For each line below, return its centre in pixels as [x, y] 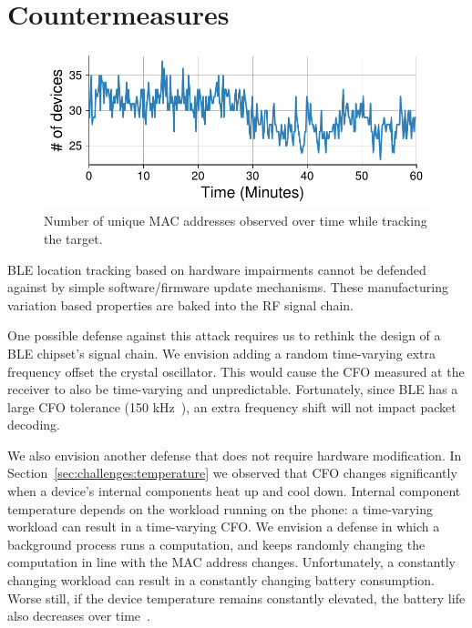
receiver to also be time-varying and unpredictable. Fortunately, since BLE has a [233, 389]
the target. [73, 238]
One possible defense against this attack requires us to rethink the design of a [224, 335]
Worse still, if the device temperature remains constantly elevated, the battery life [236, 598]
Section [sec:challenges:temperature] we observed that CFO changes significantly [232, 473]
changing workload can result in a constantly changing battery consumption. [221, 580]
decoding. [34, 425]
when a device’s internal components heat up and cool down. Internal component [234, 491]
